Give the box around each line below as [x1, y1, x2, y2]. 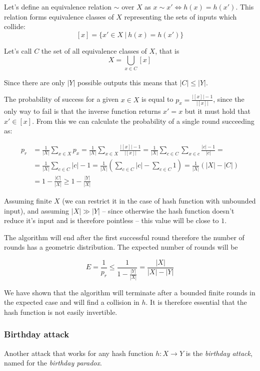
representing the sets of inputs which [124, 11, 237, 22]
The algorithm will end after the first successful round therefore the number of [4, 232, 244, 242]
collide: [4, 21, 25, 32]
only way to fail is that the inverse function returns [4, 105, 161, 116]
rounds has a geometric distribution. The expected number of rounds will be [4, 242, 238, 252]
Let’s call [4, 45, 32, 56]
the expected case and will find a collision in [4, 297, 139, 307]
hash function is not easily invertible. [4, 306, 117, 317]
